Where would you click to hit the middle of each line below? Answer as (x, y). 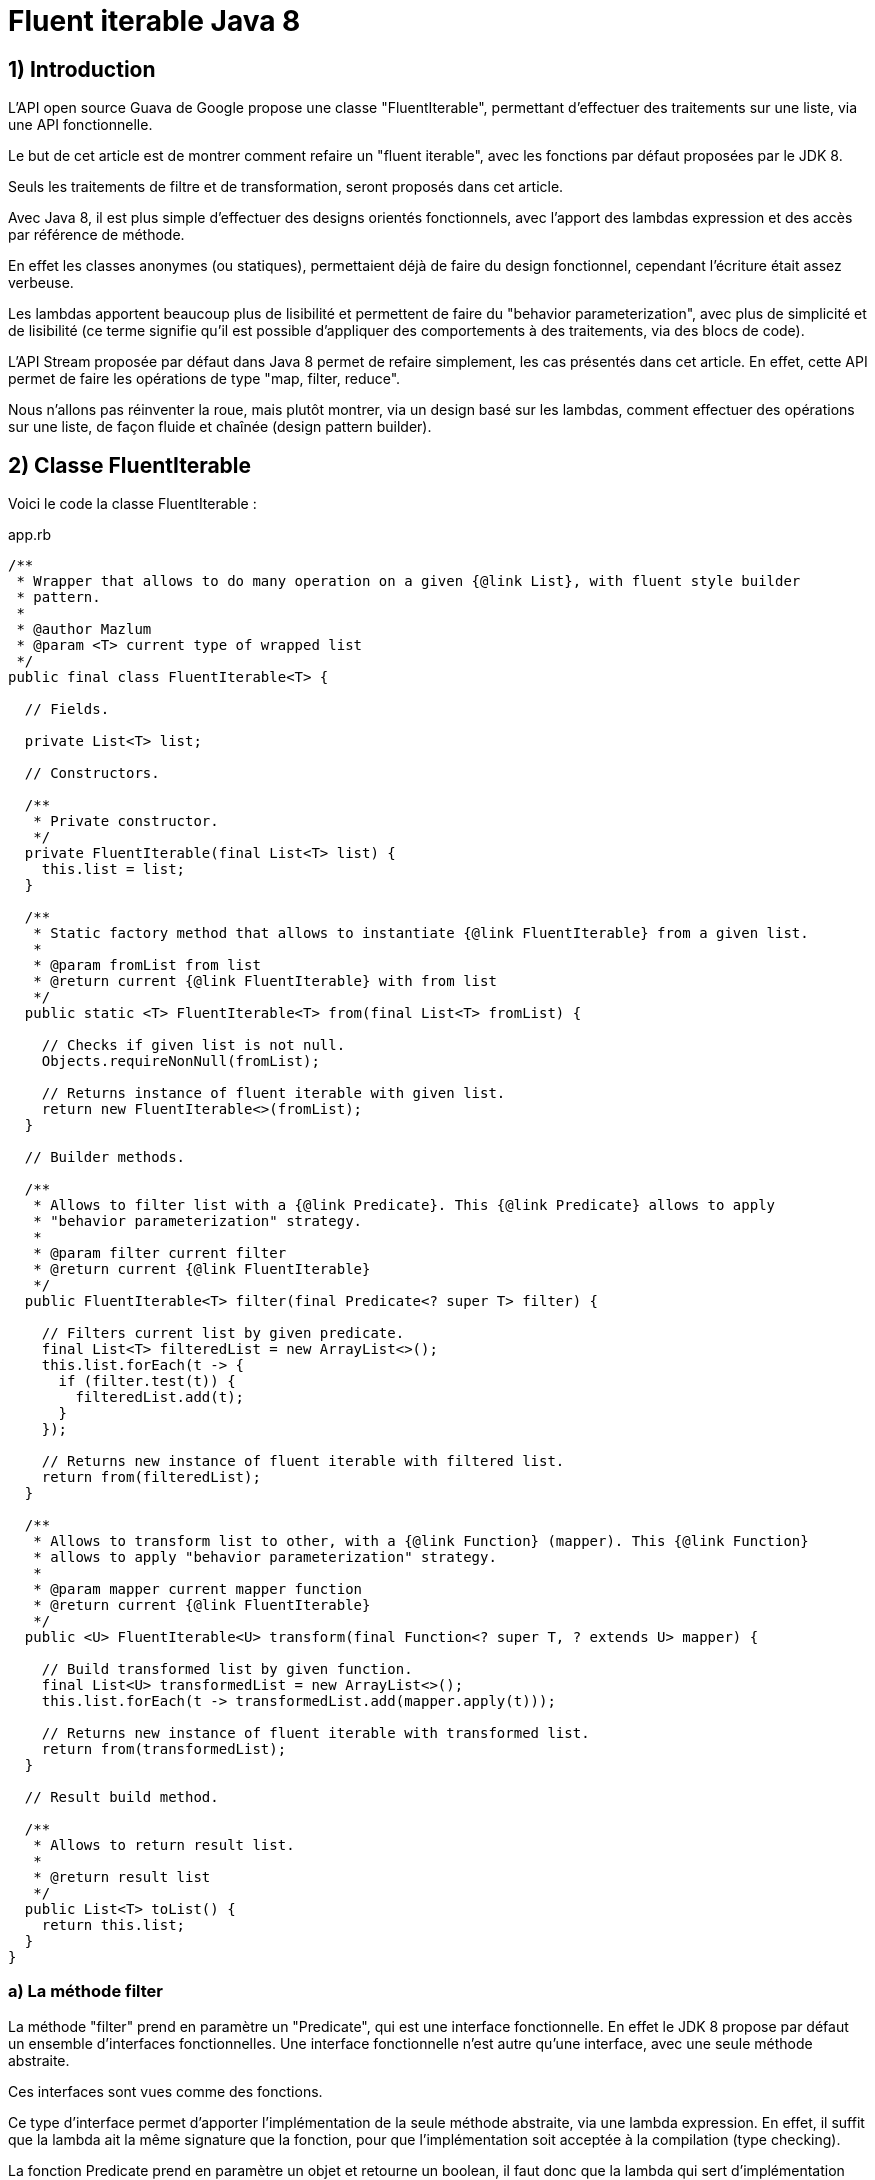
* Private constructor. (126, 821)
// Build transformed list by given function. (227, 1669)
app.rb (30, 535)
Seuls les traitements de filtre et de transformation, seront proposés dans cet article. (286, 187)
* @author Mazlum (84, 629)
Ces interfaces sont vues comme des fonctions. (165, 2091)
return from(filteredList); (151, 1477)
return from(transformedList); (164, 1749)
